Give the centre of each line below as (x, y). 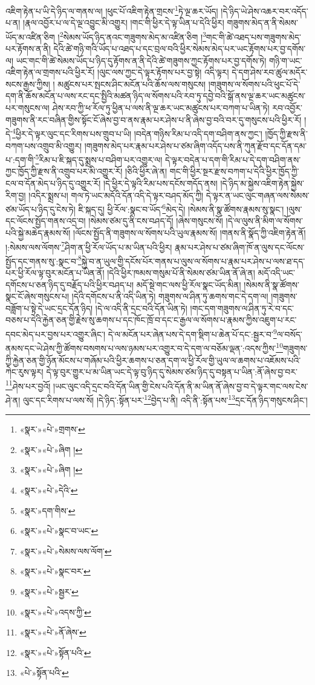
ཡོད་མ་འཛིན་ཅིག (30, 37)
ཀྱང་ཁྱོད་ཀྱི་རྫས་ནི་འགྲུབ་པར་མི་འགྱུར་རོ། (64, 171)
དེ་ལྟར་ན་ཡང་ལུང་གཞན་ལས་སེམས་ (258, 195)
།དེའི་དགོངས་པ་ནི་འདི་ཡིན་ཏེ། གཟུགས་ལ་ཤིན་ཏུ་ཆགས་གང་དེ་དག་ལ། (170, 296)
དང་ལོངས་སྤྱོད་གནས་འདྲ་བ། (46, 221)
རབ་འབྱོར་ (287, 108)
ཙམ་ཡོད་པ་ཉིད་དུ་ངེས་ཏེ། (41, 209)
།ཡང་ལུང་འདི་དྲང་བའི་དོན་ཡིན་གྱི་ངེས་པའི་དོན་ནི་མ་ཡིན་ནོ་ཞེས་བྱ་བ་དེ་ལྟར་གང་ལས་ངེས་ (181, 386)
